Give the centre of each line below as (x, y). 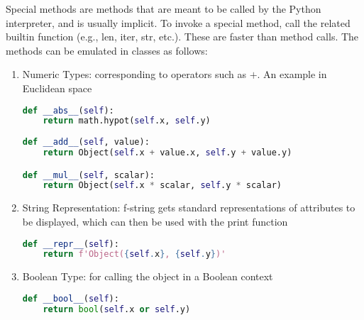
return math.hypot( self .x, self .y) (127, 121)
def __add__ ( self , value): (86, 142)
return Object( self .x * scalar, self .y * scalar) (162, 186)
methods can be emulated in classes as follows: (107, 50)
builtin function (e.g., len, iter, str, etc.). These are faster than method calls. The (182, 37)
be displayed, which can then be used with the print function (155, 221)
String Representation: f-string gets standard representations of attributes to (189, 208)
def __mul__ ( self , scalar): (88, 175)
